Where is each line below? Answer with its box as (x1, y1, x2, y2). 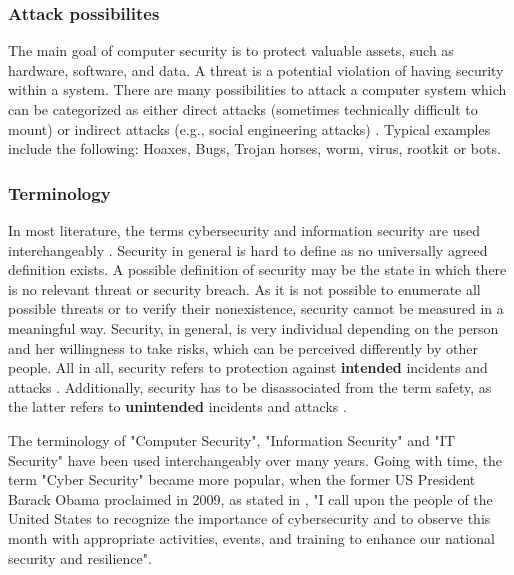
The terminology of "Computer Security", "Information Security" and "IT (8, 429, 455, 450)
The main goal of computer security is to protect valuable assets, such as (8, 40, 454, 61)
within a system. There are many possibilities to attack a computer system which (8, 79, 507, 100)
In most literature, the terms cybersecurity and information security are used (8, 220, 481, 240)
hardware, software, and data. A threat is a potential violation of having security (8, 59, 504, 80)
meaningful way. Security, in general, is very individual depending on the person (8, 317, 499, 338)
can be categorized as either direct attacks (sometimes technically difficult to (8, 99, 478, 119)
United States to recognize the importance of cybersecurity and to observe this (8, 508, 491, 529)
